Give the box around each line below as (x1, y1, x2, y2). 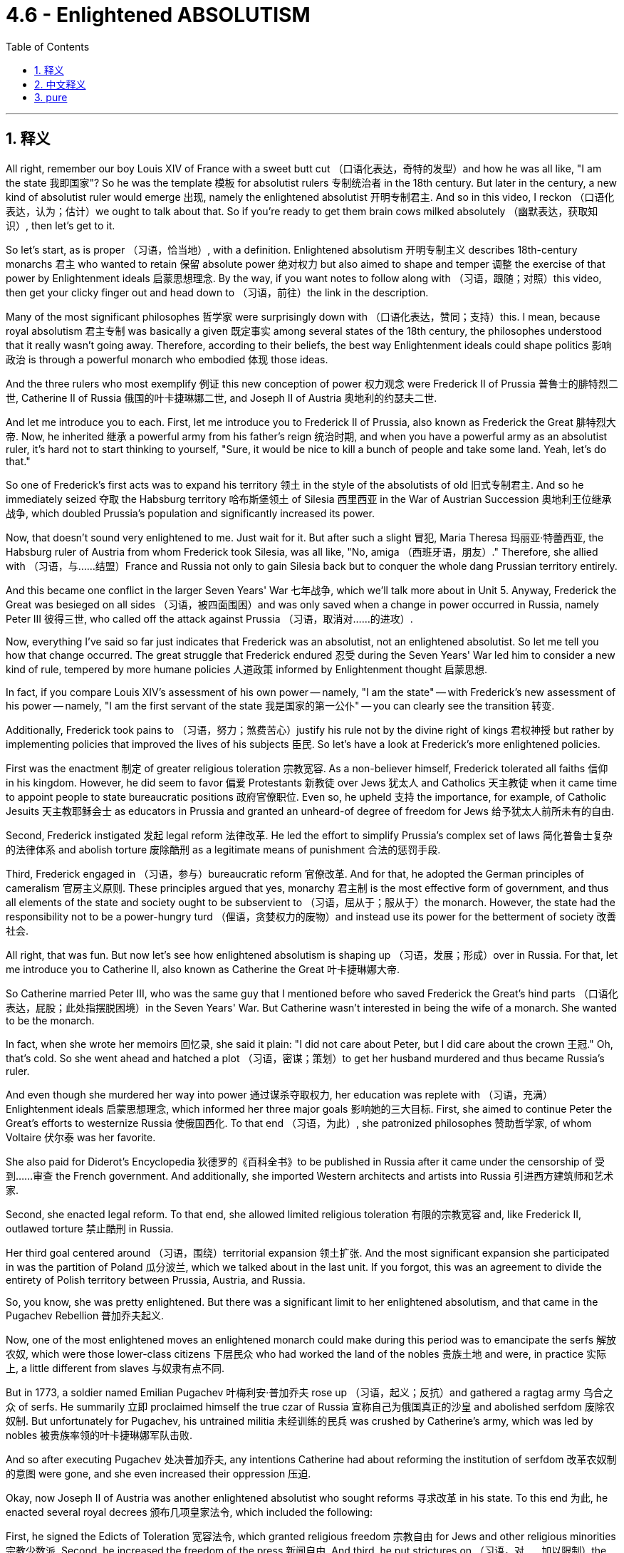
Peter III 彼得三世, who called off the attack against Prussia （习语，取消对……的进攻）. (6, 612, 413, 625)
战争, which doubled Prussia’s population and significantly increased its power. (6, 507, 375, 519)
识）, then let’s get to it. (6, 219, 115, 232)
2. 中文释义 (34, 78, 86, 90)
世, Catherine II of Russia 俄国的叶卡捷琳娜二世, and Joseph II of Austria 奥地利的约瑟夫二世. (6, 391, 437, 404)
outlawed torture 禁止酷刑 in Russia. (6, 1222, 174, 1235)
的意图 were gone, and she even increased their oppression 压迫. (6, 1467, 311, 1480)
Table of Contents (6, 40, 90, 53)
